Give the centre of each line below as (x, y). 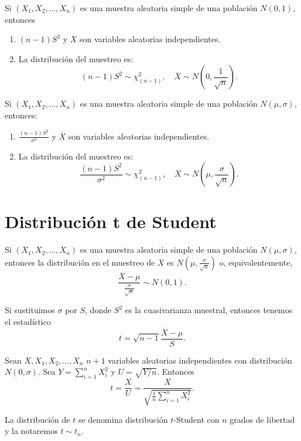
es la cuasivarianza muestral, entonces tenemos (209, 310)
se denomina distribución (123, 419)
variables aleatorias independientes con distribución (200, 360)
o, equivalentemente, (256, 262)
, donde (98, 310)
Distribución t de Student (111, 221)
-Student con (196, 419)
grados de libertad (262, 419)
